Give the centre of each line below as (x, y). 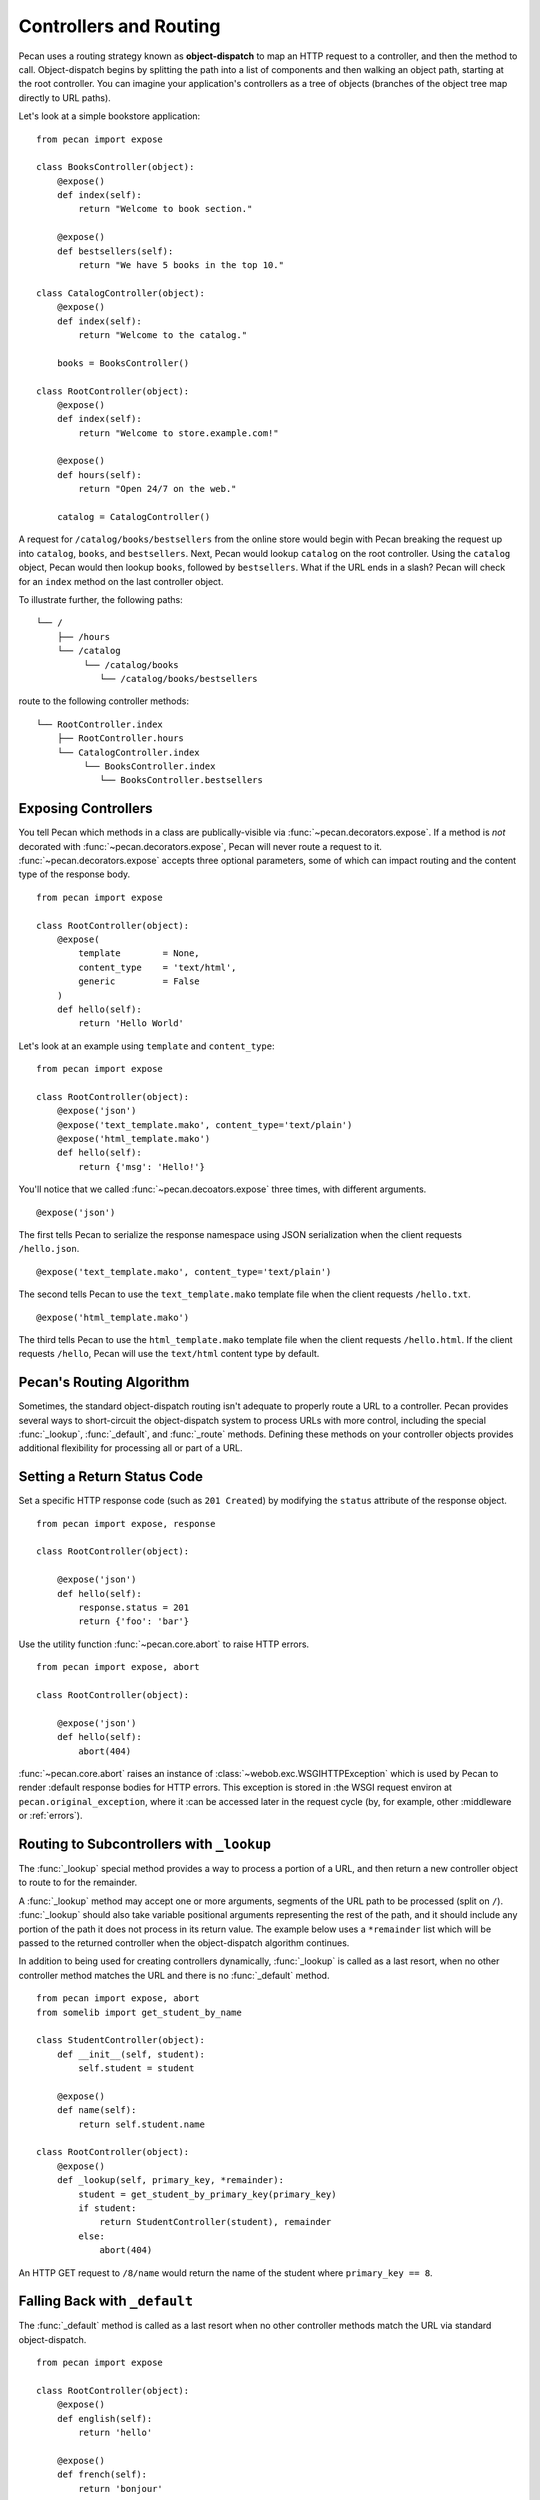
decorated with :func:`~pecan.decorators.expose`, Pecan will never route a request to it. (200, 846)
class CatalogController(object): (120, 293)
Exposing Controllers (86, 808)
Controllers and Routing (119, 26)
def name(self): (96, 2110)
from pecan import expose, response (126, 1523)
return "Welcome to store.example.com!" (178, 433)
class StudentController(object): (120, 2040)
